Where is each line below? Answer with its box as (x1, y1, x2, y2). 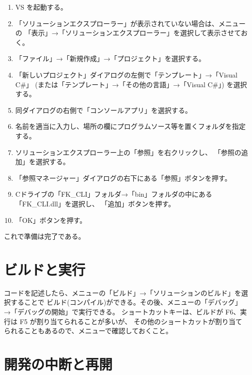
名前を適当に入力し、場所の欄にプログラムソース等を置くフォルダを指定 (15, 121, 246, 131)
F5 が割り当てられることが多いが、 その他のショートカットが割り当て (19, 316, 242, 326)
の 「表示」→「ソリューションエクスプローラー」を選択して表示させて (15, 28, 241, 38)
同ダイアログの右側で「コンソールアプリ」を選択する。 (15, 105, 192, 115)
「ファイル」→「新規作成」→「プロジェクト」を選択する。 (15, 53, 205, 63)
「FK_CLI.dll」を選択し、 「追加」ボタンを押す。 (15, 198, 175, 208)
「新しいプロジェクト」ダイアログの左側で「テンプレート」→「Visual (15, 69, 237, 79)
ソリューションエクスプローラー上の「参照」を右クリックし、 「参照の (15, 147, 241, 157)
